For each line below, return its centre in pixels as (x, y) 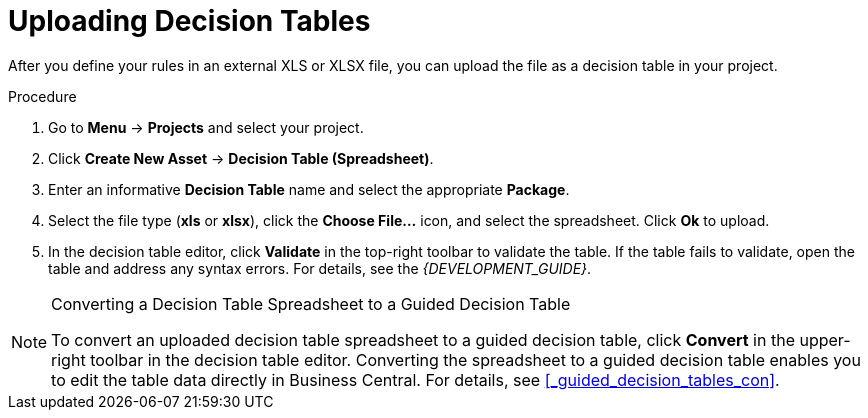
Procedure (42, 96)
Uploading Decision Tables (189, 21)
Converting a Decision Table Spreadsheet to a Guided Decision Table (311, 303)
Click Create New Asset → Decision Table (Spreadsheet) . (241, 158)
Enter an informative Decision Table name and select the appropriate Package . (309, 189)
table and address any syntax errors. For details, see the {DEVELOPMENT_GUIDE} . (320, 268)
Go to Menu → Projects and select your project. (206, 127)
